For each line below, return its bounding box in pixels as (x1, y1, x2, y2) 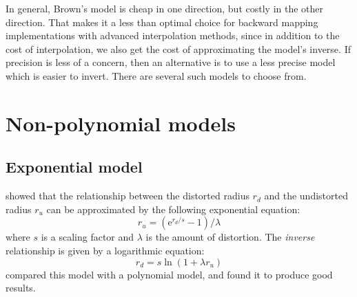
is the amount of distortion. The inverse (145, 230, 315, 244)
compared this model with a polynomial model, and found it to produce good (6, 267, 333, 281)
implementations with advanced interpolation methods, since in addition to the (6, 28, 340, 43)
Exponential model (6, 156, 143, 177)
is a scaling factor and (41, 230, 134, 244)
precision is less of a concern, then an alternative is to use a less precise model (6, 55, 336, 69)
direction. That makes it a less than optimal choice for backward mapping (6, 14, 318, 29)
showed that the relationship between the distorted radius (6, 188, 249, 203)
